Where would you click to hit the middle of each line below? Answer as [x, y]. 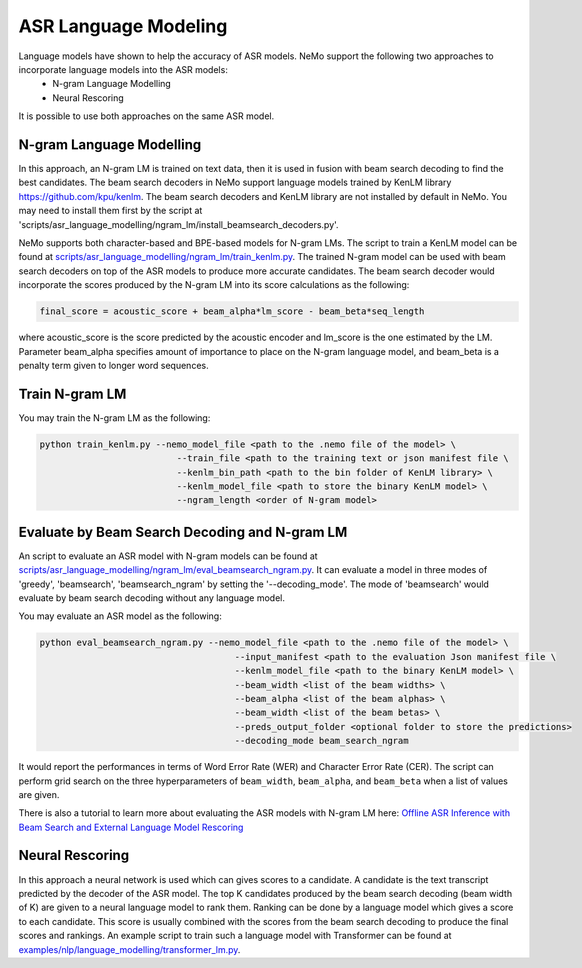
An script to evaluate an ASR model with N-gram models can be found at [168, 556]
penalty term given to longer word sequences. [113, 365]
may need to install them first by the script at [110, 211]
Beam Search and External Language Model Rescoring [131, 827]
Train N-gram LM [72, 393]
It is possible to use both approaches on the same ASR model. [146, 116]
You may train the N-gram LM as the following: [114, 417]
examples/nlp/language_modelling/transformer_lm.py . [129, 949]
